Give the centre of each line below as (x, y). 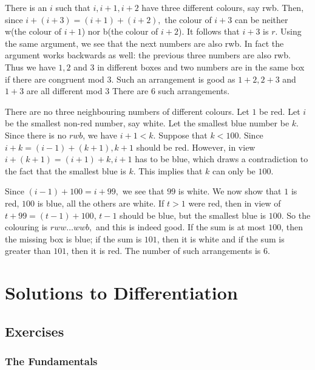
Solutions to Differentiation (121, 293)
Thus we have (30, 67)
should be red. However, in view (196, 147)
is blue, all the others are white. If (101, 203)
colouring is (26, 227)
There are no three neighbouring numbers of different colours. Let (127, 111)
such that (73, 7)
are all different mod (64, 91)
